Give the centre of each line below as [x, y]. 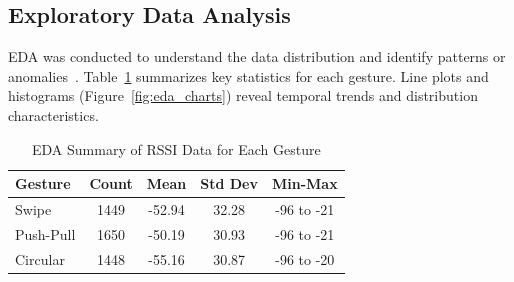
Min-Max [304, 183]
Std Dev [229, 183]
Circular [40, 258]
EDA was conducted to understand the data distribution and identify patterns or [257, 56]
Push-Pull [45, 233]
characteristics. [53, 114]
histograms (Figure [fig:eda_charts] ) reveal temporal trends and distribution [243, 95]
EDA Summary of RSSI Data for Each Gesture [176, 148]
